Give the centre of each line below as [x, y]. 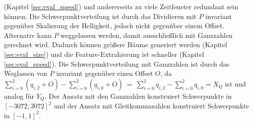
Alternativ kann [28, 35]
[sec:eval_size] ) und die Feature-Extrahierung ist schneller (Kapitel [104, 54]
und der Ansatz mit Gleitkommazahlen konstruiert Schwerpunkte [151, 106]
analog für [19, 96]
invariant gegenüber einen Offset [105, 73]
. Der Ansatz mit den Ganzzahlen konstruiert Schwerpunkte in [138, 96]
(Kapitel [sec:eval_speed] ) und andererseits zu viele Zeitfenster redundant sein [121, 6]
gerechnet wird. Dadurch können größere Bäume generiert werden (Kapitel [116, 44]
